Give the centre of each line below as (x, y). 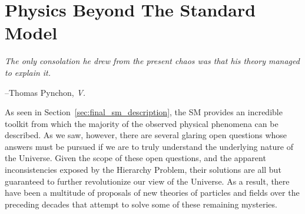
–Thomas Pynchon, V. (45, 92)
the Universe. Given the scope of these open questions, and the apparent (135, 158)
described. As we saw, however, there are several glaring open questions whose (146, 135)
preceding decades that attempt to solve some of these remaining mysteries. (141, 204)
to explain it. (28, 72)
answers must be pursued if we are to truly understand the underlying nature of (149, 146)
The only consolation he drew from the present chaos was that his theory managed (152, 61)
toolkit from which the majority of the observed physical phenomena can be (142, 123)
